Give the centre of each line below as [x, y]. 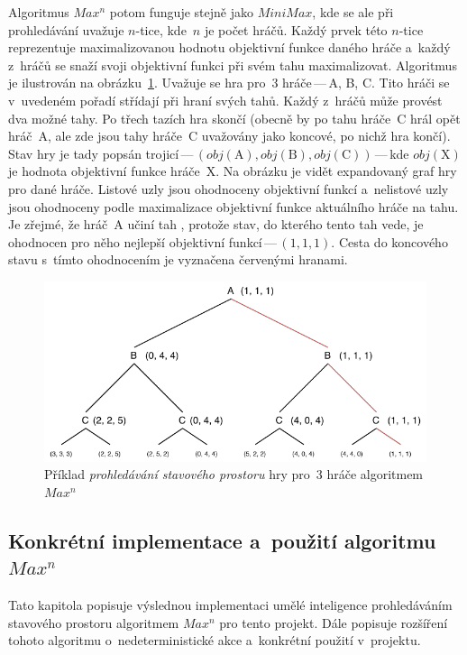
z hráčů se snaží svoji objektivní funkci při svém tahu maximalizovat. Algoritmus [233, 65]
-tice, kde [161, 29]
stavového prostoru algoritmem [94, 622]
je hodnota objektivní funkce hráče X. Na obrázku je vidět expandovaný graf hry [233, 171]
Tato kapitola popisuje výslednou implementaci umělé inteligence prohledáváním [230, 605]
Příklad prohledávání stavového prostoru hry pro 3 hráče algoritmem [234, 474]
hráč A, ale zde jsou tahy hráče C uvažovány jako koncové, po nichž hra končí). [229, 136]
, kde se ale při [353, 12]
